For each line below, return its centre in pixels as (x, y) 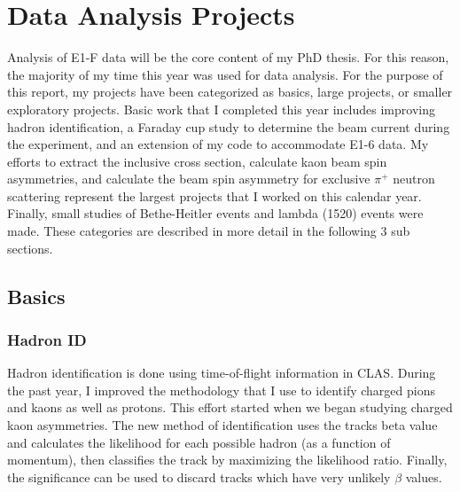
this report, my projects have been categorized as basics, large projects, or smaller (230, 92)
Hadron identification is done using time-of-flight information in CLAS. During (222, 373)
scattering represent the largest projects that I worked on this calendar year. (214, 195)
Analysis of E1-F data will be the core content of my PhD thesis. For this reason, (228, 57)
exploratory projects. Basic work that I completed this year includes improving (221, 109)
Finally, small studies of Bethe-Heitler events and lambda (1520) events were (215, 213)
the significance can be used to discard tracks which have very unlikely (199, 476)
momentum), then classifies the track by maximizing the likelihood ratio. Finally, (227, 460)
